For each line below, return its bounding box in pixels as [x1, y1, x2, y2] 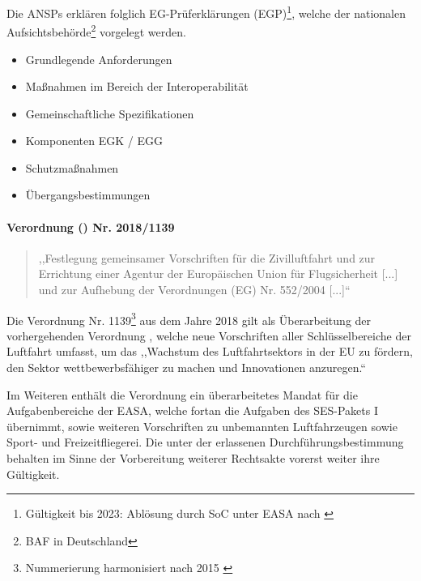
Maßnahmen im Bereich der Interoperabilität [25, 78, 249, 95]
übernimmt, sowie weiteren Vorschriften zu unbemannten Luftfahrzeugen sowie [6, 417, 398, 434]
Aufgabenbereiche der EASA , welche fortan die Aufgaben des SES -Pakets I [6, 402, 379, 419]
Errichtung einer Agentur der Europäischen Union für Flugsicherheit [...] [38, 265, 398, 282]
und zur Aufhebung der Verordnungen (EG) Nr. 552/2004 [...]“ [38, 281, 351, 298]
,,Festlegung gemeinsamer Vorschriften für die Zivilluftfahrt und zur [38, 249, 376, 266]
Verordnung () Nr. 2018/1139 [6, 218, 175, 235]
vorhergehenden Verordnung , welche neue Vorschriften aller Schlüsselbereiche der [6, 327, 411, 344]
